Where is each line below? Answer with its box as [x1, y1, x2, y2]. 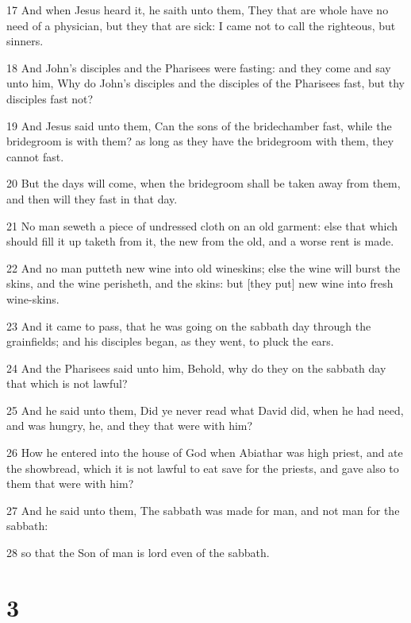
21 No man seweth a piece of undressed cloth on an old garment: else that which [6, 217, 398, 234]
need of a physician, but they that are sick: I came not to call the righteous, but [6, 17, 396, 33]
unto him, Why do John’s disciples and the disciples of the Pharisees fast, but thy [6, 75, 405, 91]
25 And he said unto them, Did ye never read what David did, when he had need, [6, 401, 404, 418]
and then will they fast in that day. [6, 190, 178, 207]
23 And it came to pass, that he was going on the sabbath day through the [6, 317, 371, 334]
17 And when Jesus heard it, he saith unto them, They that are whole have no [6, 2, 389, 17]
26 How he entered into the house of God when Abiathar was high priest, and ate [6, 444, 403, 461]
